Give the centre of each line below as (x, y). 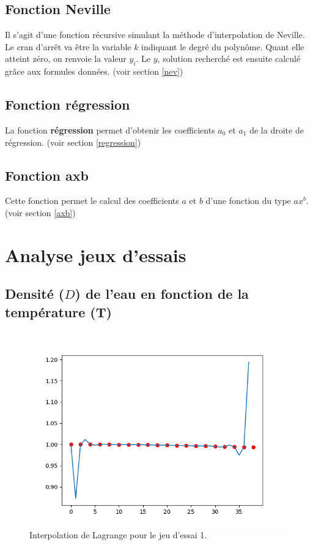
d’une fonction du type (248, 201)
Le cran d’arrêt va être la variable (68, 46)
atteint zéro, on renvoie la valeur (66, 58)
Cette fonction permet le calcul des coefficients (92, 201)
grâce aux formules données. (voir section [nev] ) (94, 71)
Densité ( (35, 294)
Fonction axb (47, 175)
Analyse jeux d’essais (96, 254)
